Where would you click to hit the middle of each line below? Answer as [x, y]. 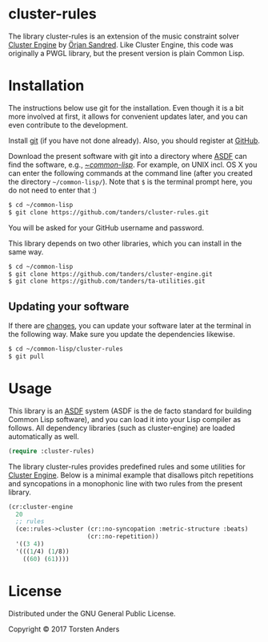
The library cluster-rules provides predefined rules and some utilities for [127, 466]
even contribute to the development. [68, 124]
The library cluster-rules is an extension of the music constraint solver [124, 36]
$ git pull [26, 356]
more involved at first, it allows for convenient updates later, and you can [128, 116]
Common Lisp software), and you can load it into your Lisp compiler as [125, 419]
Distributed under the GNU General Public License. [92, 613]
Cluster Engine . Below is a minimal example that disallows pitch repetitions [131, 475]
